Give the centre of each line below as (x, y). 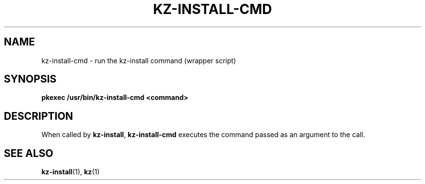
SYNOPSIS (30, 79)
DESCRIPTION (39, 116)
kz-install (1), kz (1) (71, 172)
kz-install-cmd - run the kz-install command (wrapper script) (139, 60)
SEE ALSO (29, 153)
